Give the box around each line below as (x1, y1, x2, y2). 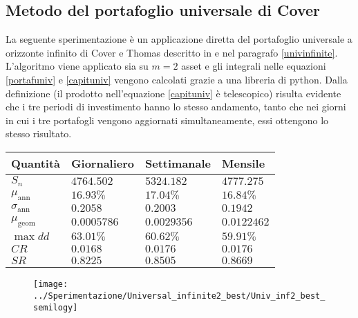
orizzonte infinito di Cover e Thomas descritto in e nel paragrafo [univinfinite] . (6, 45, 338, 59)
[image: (33, 279, 68, 290)
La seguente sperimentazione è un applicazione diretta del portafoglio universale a (6, 32, 352, 46)
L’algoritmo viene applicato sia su (6, 59, 149, 73)
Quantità (11, 155, 61, 171)
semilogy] (33, 302, 78, 312)
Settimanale (145, 155, 211, 171)
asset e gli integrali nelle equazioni (181, 59, 326, 73)
